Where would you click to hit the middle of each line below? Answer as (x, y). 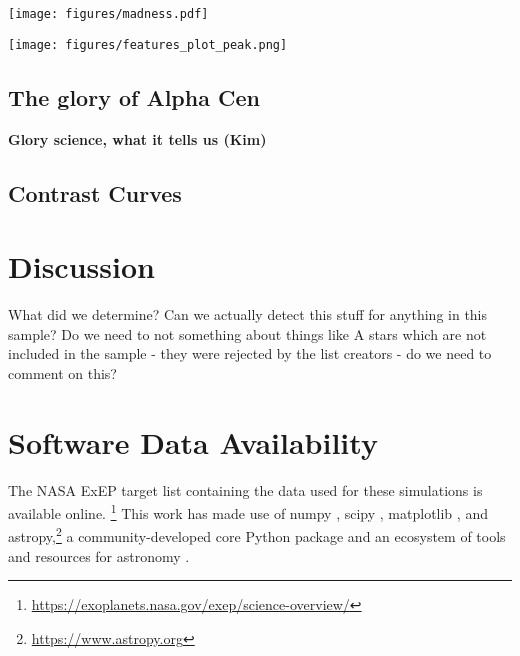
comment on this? (62, 372)
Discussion (81, 266)
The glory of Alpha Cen (134, 96)
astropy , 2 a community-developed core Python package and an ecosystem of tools (257, 535)
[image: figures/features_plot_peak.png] (148, 44)
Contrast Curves (95, 192)
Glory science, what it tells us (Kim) (137, 138)
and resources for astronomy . (99, 555)
